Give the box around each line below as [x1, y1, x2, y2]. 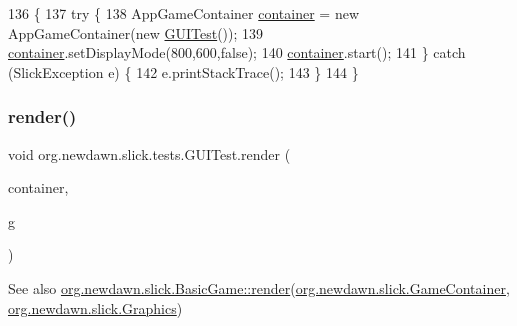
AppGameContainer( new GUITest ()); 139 [8, 22, 264, 43]
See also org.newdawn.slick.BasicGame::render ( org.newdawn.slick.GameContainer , [8, 277, 510, 298]
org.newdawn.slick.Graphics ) [8, 297, 183, 318]
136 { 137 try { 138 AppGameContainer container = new [8, 3, 360, 23]
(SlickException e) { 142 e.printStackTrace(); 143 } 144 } [8, 61, 359, 82]
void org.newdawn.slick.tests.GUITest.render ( [8, 143, 291, 164]
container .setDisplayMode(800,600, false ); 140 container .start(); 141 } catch [8, 42, 466, 63]
